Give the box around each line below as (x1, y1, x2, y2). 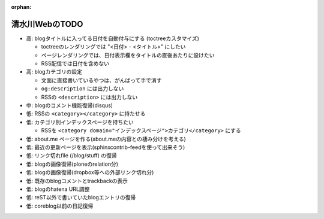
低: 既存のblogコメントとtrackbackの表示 (26, 177, 128, 184)
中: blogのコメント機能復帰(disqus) (26, 102, 113, 109)
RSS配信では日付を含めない (41, 60, 109, 67)
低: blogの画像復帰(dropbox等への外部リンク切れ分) (26, 169, 154, 176)
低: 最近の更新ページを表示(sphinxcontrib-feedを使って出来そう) (26, 144, 185, 151)
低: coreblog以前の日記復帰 (26, 202, 94, 209)
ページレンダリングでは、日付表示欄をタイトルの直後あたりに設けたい (41, 51, 215, 59)
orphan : (11, 4, 32, 10)
